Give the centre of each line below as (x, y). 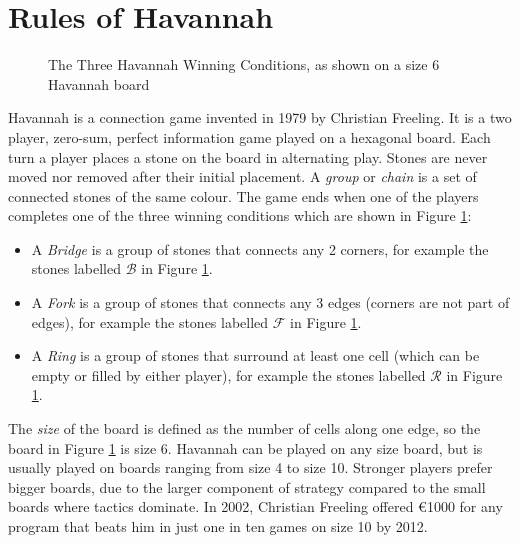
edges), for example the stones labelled (150, 321)
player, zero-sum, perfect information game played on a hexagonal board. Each (249, 136)
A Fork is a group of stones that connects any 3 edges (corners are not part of (270, 302)
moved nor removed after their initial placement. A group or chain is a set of (242, 176)
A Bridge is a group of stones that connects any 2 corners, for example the (260, 248)
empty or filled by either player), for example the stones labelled (228, 374)
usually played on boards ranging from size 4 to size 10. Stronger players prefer (250, 467)
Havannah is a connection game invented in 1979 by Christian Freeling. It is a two (260, 117)
